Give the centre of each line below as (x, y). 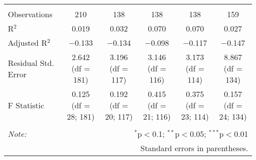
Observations (30, 14)
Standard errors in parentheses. (194, 148)
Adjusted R (28, 43)
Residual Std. (31, 63)
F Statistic (26, 105)
